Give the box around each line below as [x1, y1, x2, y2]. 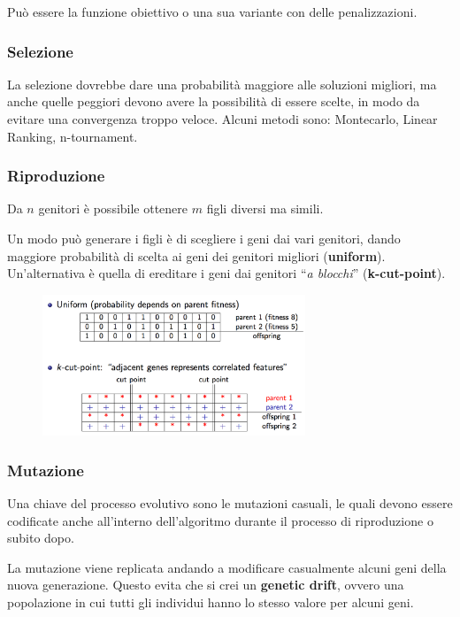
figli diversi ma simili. [206, 199, 324, 218]
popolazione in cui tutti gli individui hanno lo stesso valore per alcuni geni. [7, 592, 414, 611]
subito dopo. [7, 528, 74, 547]
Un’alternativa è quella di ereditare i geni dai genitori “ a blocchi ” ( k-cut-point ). [7, 264, 446, 282]
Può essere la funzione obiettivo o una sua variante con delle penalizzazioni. [7, 3, 418, 20]
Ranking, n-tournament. [7, 127, 138, 145]
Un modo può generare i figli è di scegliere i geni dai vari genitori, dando [7, 229, 401, 247]
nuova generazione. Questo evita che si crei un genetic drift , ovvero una [7, 575, 404, 594]
